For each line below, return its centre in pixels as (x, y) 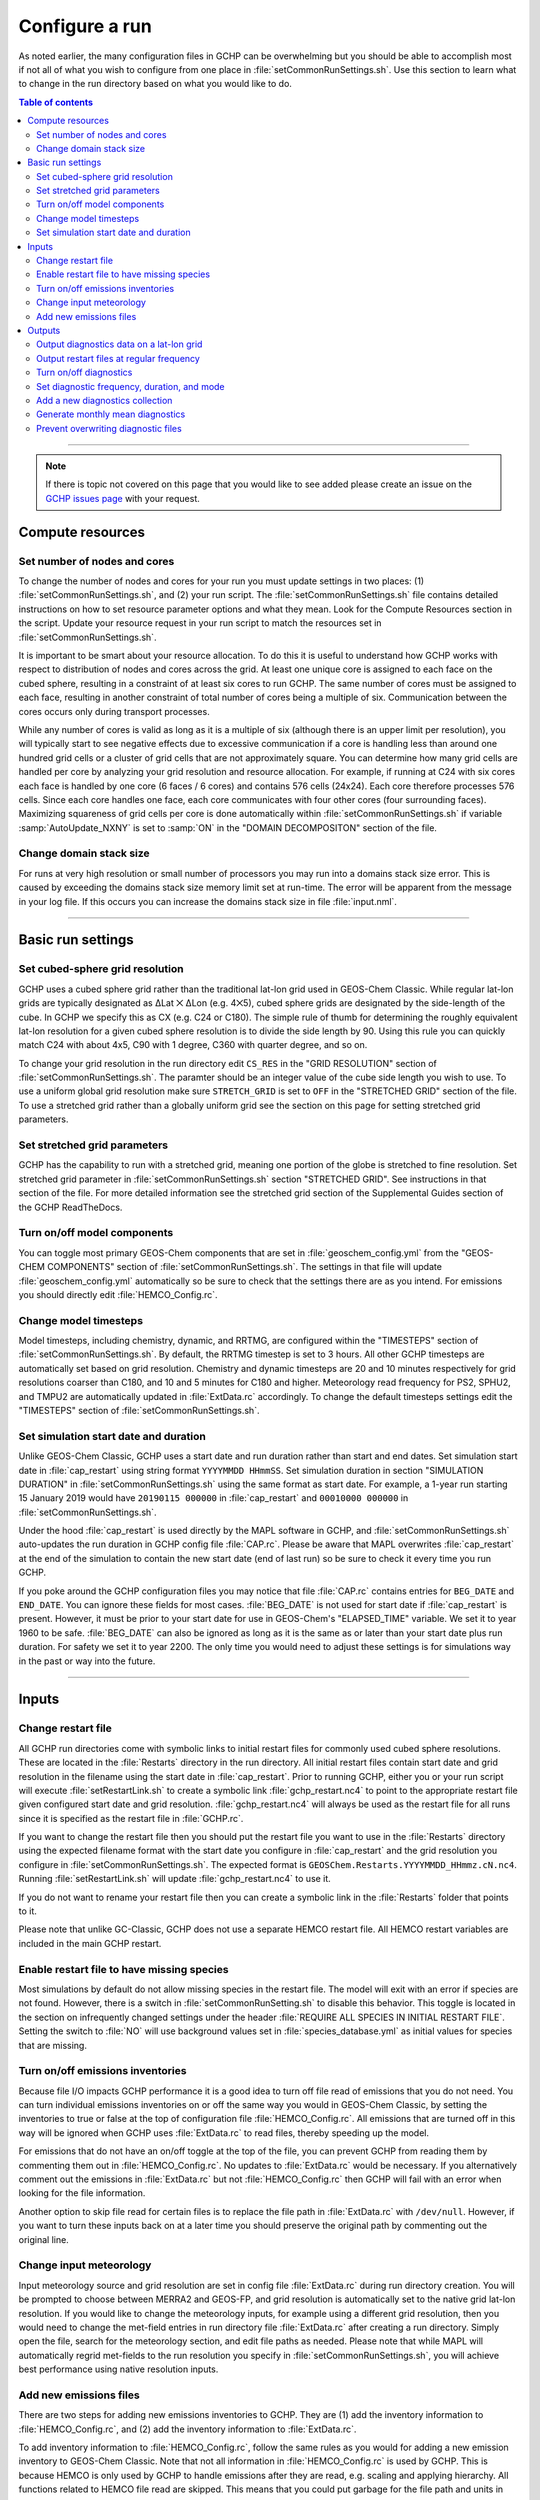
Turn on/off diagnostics (84, 372)
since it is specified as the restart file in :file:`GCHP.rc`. (131, 1818)
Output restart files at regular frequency (118, 358)
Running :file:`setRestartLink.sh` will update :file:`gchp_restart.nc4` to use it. (175, 1879)
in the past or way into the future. (87, 1661)
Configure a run (85, 26)
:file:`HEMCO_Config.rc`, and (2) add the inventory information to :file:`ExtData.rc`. (187, 2429)
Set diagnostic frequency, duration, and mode (130, 386)
